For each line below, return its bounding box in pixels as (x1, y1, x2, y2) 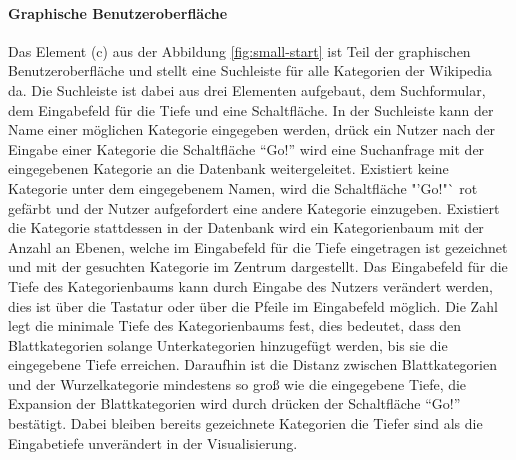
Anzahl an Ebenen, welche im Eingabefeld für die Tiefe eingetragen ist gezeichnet (8, 236, 508, 257)
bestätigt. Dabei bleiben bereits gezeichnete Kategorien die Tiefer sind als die (8, 413, 483, 434)
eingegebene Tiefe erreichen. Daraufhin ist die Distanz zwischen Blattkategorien (8, 354, 498, 375)
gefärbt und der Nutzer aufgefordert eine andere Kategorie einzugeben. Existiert (8, 197, 500, 218)
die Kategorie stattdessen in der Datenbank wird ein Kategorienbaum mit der (8, 217, 484, 238)
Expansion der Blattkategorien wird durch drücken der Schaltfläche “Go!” (8, 393, 461, 414)
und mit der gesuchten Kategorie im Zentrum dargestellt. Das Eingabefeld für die (8, 256, 508, 277)
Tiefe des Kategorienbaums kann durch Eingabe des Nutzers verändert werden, (8, 275, 493, 296)
